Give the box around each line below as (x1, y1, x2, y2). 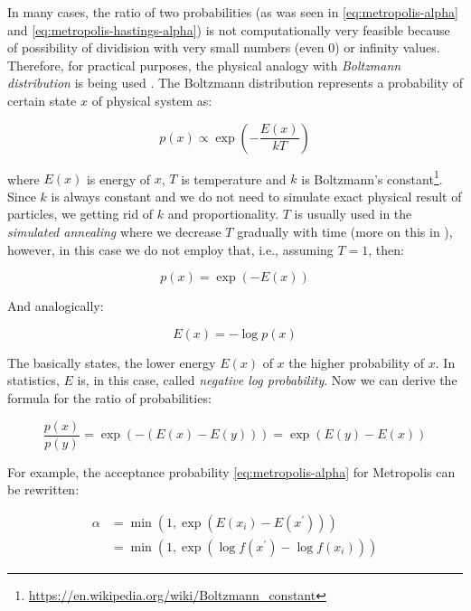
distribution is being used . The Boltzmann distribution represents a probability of (7, 73, 463, 92)
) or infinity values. (334, 38, 440, 57)
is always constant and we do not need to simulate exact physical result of (51, 186, 462, 205)
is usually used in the (294, 204, 412, 223)
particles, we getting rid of (7, 204, 154, 223)
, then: (368, 240, 404, 258)
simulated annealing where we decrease (7, 222, 221, 240)
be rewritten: (7, 480, 80, 499)
